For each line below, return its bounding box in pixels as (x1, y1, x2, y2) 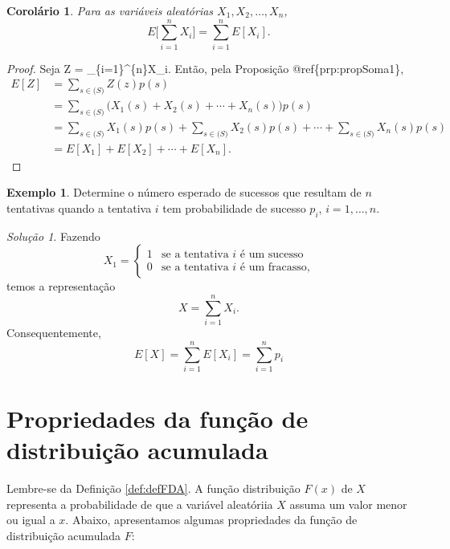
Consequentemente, (6, 324, 101, 341)
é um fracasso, (239, 262, 310, 274)
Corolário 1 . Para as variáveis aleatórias (6, 2, 214, 18)
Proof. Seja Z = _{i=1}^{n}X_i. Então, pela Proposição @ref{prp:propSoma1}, (6, 59, 404, 76)
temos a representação (6, 278, 116, 295)
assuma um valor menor (289, 495, 407, 512)
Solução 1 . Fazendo (6, 227, 100, 244)
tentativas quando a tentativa (6, 200, 152, 217)
